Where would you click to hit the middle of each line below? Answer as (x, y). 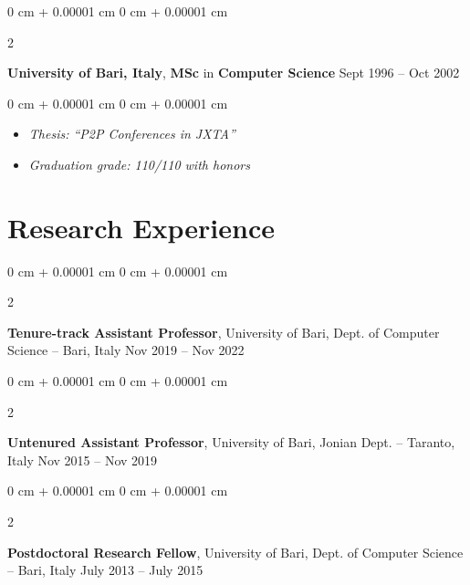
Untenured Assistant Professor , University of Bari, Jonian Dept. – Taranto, (231, 442)
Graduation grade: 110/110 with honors (139, 164)
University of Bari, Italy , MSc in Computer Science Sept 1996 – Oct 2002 (234, 73)
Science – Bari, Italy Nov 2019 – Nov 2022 (126, 350)
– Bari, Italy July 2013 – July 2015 (105, 570)
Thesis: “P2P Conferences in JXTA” (132, 134)
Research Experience (141, 227)
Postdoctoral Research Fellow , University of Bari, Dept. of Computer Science (235, 552)
